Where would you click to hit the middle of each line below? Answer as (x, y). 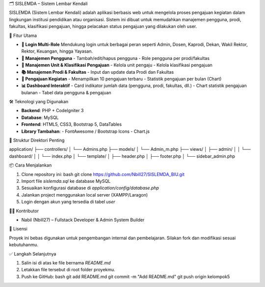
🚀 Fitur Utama (23, 35)
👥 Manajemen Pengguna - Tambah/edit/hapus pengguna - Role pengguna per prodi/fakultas (115, 58)
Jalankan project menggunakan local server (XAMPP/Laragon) (85, 195)
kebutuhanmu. (24, 245)
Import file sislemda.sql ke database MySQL (66, 181)
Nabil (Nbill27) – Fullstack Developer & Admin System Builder (83, 220)
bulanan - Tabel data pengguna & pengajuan (66, 92)
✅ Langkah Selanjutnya (33, 254)
